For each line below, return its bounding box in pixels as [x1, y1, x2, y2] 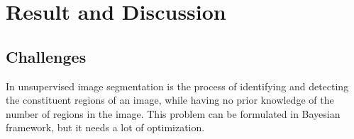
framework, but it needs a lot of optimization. [6, 120, 205, 135]
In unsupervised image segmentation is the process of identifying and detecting [6, 78, 349, 93]
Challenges [6, 45, 87, 67]
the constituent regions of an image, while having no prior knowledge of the [6, 92, 334, 107]
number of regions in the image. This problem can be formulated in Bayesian [6, 106, 341, 121]
